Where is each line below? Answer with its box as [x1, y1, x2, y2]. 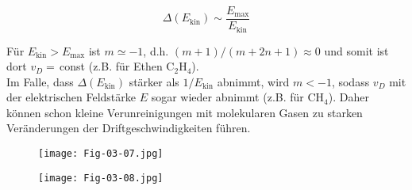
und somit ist [324, 42, 389, 59]
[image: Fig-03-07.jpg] [38, 148, 164, 160]
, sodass [331, 73, 370, 89]
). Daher [328, 89, 369, 105]
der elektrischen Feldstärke [6, 89, 137, 105]
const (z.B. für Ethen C [60, 58, 175, 74]
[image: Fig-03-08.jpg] [38, 172, 164, 184]
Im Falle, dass [6, 73, 74, 89]
